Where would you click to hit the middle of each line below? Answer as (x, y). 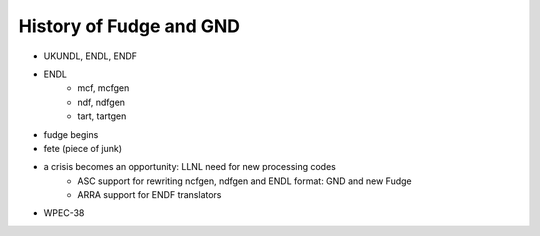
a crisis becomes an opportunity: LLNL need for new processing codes (190, 167)
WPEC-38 (64, 213)
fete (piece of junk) (83, 148)
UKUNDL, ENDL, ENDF (90, 56)
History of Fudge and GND (129, 26)
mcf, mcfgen (103, 88)
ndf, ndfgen (101, 102)
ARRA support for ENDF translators (149, 195)
